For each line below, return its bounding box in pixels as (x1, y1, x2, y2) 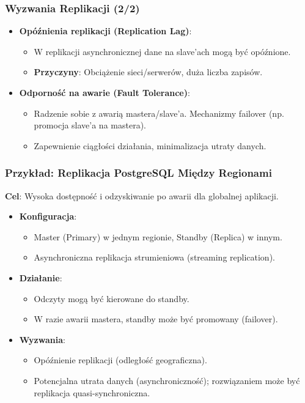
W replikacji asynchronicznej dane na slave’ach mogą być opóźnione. (34, 45, 291, 57)
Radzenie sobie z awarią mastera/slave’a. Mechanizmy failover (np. (34, 106, 284, 119)
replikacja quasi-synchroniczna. (34, 386, 150, 399)
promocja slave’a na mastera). (34, 119, 146, 131)
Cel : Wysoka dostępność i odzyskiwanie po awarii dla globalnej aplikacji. (5, 189, 279, 202)
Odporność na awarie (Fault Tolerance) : (19, 86, 190, 98)
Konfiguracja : (19, 210, 77, 223)
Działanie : (19, 271, 62, 284)
